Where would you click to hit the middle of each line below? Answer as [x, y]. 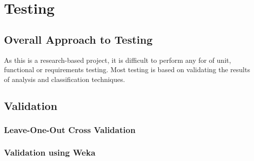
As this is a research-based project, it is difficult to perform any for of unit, [118, 60]
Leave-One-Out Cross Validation [70, 130]
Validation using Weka [50, 152]
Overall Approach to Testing [78, 39]
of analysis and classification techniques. [65, 79]
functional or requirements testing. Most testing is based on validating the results [127, 69]
